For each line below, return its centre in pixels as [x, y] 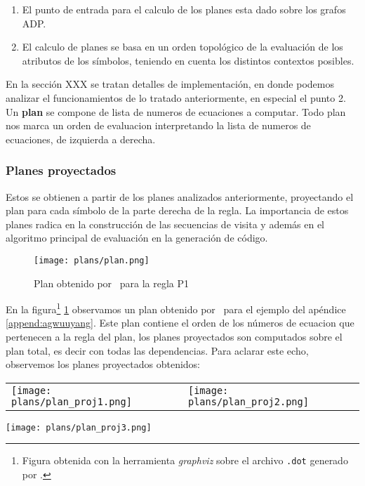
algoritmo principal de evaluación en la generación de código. [137, 238]
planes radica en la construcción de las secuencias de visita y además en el [165, 224]
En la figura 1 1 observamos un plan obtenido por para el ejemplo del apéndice [176, 308]
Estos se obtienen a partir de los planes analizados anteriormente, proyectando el [180, 196]
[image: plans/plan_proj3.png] [79, 427]
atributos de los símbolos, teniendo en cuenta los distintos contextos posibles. [188, 60]
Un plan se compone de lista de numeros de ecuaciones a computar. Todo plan [176, 111]
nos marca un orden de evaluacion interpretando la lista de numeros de [158, 125]
